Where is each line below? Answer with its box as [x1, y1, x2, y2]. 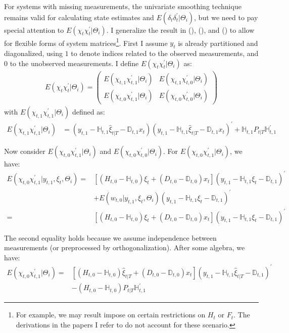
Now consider [4, 146, 45, 156]
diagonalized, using [4, 48, 63, 59]
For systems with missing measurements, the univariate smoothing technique [4, 1, 242, 11]
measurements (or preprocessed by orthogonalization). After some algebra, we [4, 242, 245, 253]
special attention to [4, 24, 64, 35]
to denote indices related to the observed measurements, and [71, 48, 259, 59]
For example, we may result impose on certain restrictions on [16, 309, 206, 320]
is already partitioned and [178, 37, 258, 48]
